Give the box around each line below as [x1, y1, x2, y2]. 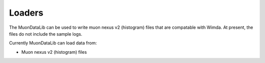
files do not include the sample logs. [9, 31, 82, 37]
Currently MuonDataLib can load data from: [9, 40, 97, 46]
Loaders [9, 7, 44, 18]
